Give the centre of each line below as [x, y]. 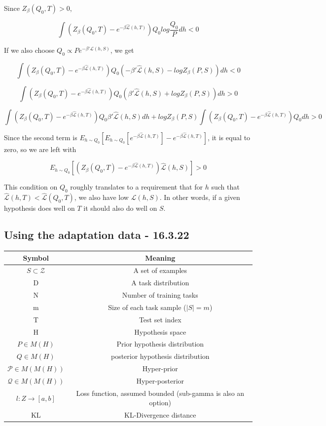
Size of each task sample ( [147, 307]
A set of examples [160, 270]
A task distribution [160, 283]
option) [160, 403]
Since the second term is [41, 137]
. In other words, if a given [200, 197]
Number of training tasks [160, 295]
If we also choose [29, 50]
